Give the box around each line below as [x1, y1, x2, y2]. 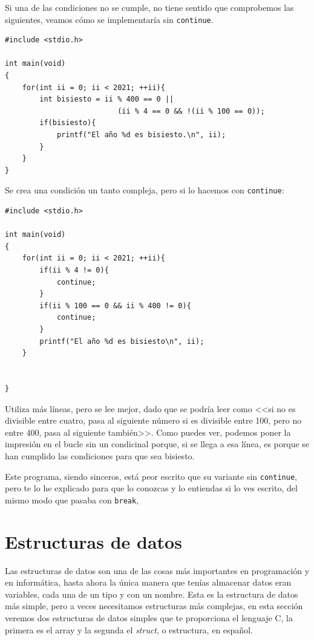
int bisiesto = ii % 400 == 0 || [39, 95, 174, 104]
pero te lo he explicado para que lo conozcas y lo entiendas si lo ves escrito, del [5, 482, 298, 494]
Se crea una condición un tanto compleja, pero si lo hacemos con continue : [5, 184, 284, 196]
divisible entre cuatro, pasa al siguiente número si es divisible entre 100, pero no [5, 414, 302, 427]
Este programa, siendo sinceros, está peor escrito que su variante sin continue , [5, 470, 297, 482]
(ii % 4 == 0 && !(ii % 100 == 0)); [117, 106, 265, 115]
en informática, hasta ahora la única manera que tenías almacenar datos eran [5, 576, 292, 589]
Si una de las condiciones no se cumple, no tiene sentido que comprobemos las [5, 1, 294, 13]
